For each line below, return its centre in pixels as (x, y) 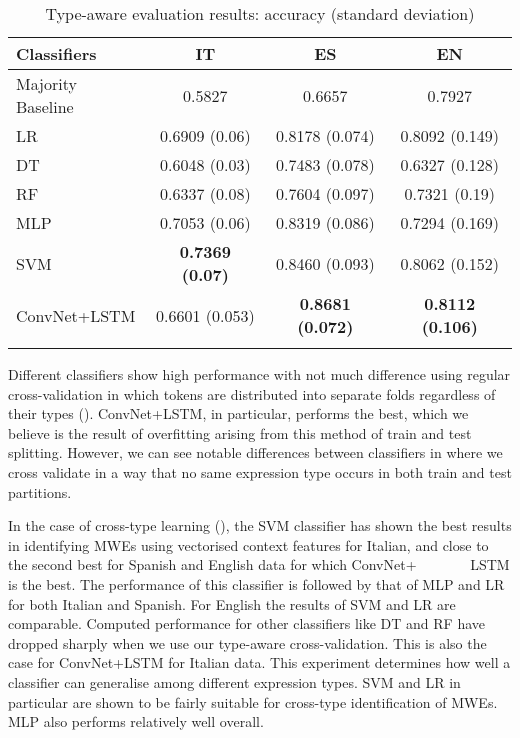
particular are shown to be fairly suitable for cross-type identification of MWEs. (253, 701)
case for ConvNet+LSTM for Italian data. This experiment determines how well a (259, 662)
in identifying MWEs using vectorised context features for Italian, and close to (248, 544)
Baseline (45, 106)
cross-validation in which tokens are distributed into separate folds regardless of (252, 393)
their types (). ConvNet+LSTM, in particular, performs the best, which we (238, 413)
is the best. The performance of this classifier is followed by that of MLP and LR (256, 583)
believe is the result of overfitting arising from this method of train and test (240, 432)
